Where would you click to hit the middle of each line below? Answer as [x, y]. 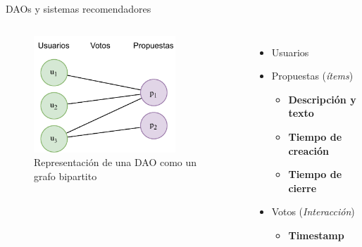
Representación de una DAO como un [116, 162]
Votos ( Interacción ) [313, 211]
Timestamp [316, 235]
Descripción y [322, 99]
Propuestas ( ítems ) [312, 76]
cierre [302, 188]
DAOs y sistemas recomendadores [79, 8]
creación [309, 150]
